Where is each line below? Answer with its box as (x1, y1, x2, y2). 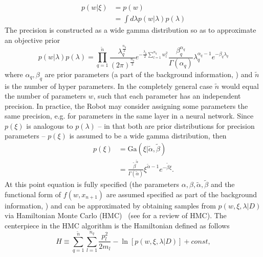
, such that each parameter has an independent (93, 90, 241, 101)
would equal (221, 80, 259, 91)
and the (210, 179, 235, 190)
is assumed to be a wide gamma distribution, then (69, 130, 227, 141)
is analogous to (26, 120, 73, 131)
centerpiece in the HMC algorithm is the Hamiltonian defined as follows (5, 220, 230, 230)
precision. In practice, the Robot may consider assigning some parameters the (5, 100, 248, 111)
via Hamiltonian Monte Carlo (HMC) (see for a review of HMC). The (5, 210, 227, 221)
